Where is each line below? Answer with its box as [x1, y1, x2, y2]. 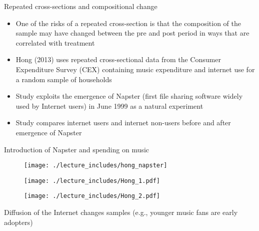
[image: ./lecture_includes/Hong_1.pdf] [24, 177, 160, 184]
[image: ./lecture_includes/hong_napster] [24, 162, 167, 169]
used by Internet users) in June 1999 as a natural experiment [15, 100, 203, 111]
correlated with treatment [15, 37, 95, 48]
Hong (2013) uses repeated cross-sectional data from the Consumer [15, 54, 221, 65]
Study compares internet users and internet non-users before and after [15, 117, 231, 128]
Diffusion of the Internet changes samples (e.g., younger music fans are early [4, 207, 238, 217]
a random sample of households [15, 74, 112, 84]
